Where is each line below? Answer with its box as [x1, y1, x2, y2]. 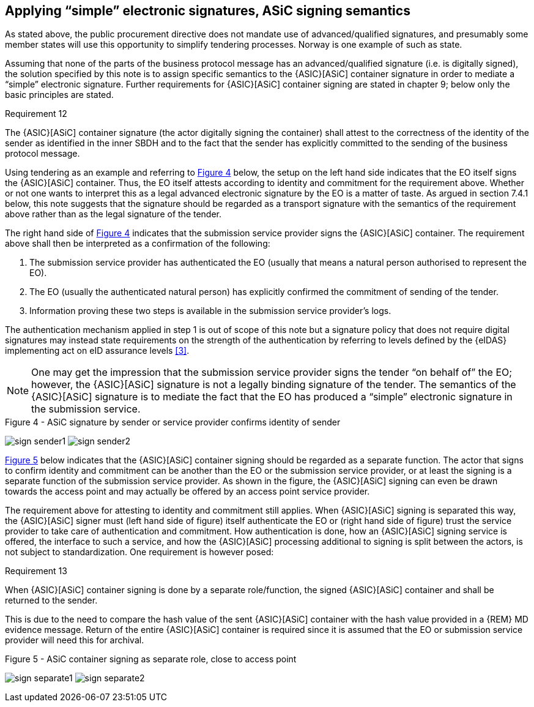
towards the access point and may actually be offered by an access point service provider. [5, 486, 370, 497]
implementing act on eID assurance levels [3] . [5, 345, 190, 356]
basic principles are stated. [5, 89, 114, 100]
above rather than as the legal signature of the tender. [5, 209, 222, 220]
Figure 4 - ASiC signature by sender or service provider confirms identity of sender [5, 417, 341, 428]
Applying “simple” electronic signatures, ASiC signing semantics [5, 3, 410, 18]
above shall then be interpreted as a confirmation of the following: [5, 238, 270, 249]
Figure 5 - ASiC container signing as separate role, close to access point [5, 654, 297, 665]
